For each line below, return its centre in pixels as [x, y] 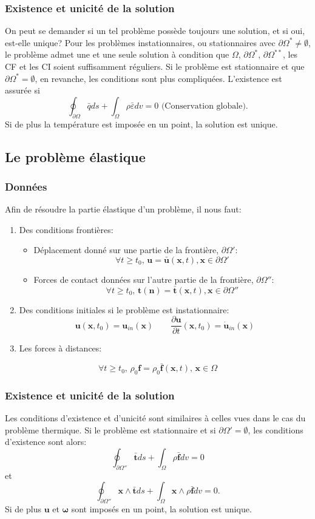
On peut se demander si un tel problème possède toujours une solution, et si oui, [155, 31]
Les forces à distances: [60, 348]
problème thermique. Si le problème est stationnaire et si [110, 429]
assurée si [22, 90]
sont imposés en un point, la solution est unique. [161, 509]
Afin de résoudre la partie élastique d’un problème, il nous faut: [123, 209]
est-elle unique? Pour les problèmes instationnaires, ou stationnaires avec [140, 42]
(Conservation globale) [203, 106]
